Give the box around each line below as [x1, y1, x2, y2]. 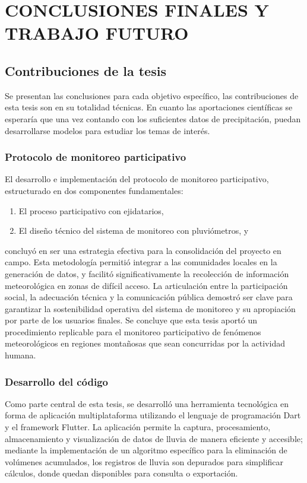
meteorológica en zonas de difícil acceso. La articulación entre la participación [5, 279, 288, 291]
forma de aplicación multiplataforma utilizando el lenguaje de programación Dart [5, 409, 301, 421]
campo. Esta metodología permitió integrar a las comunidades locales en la [5, 256, 277, 268]
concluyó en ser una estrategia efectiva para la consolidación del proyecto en [5, 244, 281, 256]
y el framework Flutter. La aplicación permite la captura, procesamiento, [5, 421, 271, 433]
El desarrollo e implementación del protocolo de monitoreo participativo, [5, 173, 269, 185]
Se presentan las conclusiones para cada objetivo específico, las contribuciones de [5, 89, 299, 101]
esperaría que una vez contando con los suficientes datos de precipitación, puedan [5, 112, 301, 125]
